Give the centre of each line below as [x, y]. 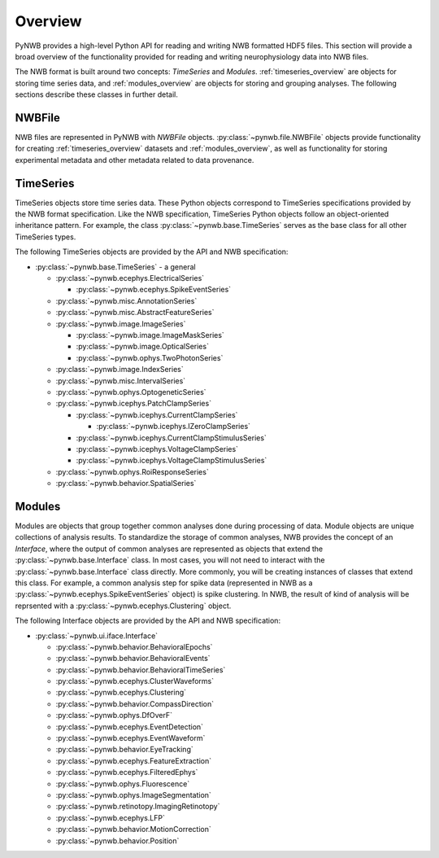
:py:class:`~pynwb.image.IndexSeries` [120, 370]
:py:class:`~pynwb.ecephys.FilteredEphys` [127, 773]
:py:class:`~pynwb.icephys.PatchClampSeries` [133, 404]
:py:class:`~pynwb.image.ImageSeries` [121, 324]
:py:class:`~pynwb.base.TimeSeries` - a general [115, 267]
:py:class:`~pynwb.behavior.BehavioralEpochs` [134, 646]
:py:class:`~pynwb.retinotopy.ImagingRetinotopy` [138, 807]
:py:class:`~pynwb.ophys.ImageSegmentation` [133, 795]
